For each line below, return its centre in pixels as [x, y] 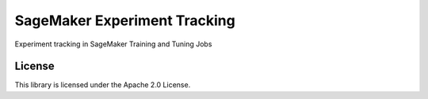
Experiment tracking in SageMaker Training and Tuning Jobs [113, 44]
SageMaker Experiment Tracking [125, 20]
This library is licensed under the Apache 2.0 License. [103, 85]
